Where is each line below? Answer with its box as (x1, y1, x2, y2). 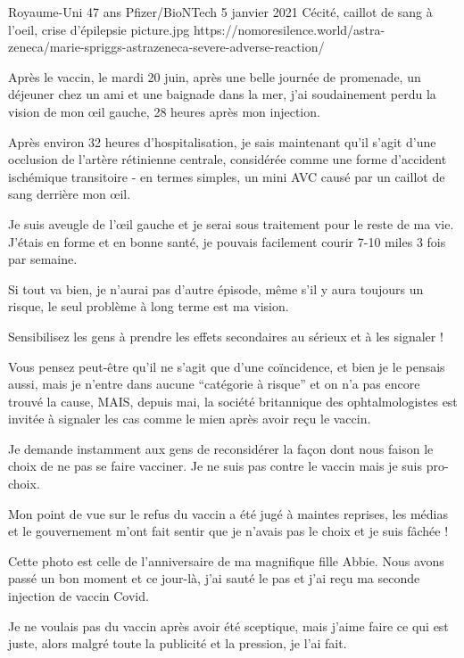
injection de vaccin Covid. (8, 587, 149, 605)
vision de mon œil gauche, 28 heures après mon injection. (8, 102, 320, 120)
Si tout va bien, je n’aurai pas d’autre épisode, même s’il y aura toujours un (8, 279, 424, 298)
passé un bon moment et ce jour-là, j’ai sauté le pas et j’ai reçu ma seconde (8, 569, 420, 588)
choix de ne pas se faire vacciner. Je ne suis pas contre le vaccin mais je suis (8, 456, 422, 475)
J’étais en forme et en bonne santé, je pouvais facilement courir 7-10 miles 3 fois (8, 232, 446, 251)
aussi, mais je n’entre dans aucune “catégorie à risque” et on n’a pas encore (8, 374, 420, 393)
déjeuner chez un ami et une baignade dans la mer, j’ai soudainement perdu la (8, 85, 436, 103)
